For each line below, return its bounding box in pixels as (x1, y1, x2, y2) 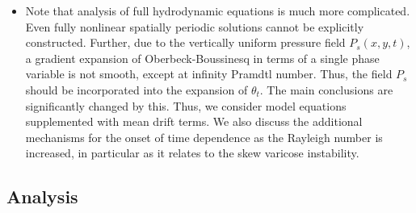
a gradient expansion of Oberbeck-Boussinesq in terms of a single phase (25, 49, 380, 66)
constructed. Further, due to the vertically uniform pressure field (25, 34, 346, 51)
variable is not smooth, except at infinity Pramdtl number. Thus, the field (25, 65, 393, 82)
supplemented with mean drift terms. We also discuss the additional (25, 113, 363, 130)
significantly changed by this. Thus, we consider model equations (25, 97, 347, 114)
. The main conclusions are (259, 81, 393, 98)
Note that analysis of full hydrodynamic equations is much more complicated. (25, 2, 410, 19)
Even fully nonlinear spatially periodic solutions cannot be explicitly (25, 18, 364, 35)
